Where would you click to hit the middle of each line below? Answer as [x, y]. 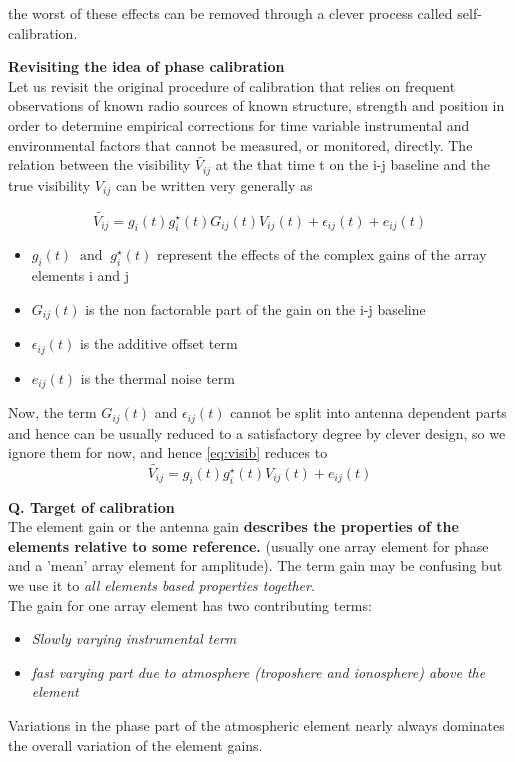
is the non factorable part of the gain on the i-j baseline [255, 308]
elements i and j [80, 275]
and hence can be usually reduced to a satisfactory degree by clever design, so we [257, 432]
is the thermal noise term [157, 377]
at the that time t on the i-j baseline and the [353, 164]
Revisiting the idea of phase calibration [146, 66]
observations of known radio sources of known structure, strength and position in [256, 105]
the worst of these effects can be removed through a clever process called [230, 13]
